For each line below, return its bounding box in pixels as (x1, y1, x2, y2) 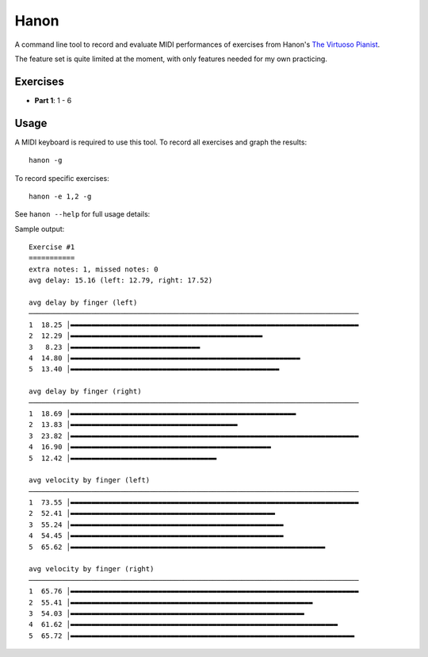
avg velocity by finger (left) (29, 476, 151, 485)
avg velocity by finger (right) (29, 564, 155, 574)
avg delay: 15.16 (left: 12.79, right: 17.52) (29, 276, 213, 285)
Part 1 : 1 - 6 (34, 95, 72, 105)
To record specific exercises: (14, 173, 110, 182)
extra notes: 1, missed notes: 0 (29, 264, 159, 274)
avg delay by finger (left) (29, 298, 138, 307)
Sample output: (14, 224, 65, 233)
